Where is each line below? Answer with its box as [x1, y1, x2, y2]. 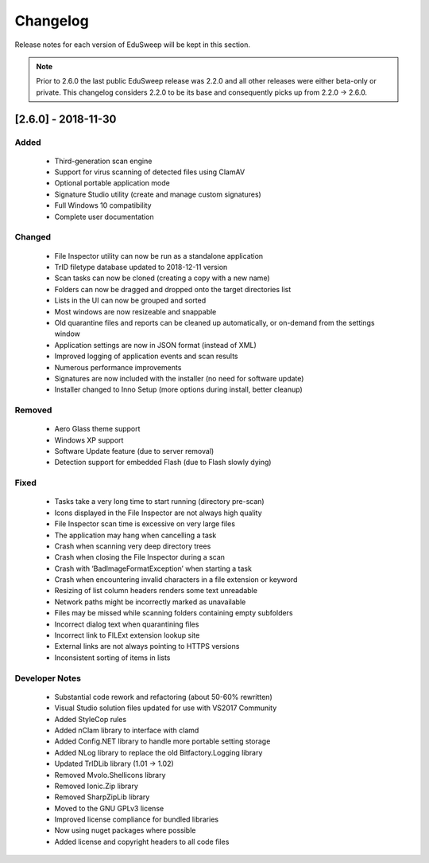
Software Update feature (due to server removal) [54, 447, 214, 456]
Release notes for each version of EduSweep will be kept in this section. [14, 40, 250, 49]
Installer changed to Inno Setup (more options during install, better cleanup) [54, 385, 303, 394]
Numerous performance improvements [54, 362, 182, 372]
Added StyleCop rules [54, 714, 127, 724]
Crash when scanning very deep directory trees [54, 541, 211, 551]
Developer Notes [14, 673, 81, 684]
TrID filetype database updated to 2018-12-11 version [54, 262, 228, 271]
